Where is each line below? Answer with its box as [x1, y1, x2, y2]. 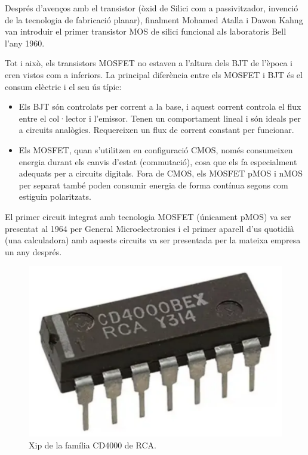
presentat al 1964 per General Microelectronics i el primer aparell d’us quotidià [5, 222, 294, 234]
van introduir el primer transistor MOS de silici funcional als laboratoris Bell [5, 25, 287, 38]
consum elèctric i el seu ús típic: [5, 80, 122, 92]
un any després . [5, 245, 62, 258]
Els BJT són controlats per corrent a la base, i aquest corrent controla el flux [19, 100, 301, 113]
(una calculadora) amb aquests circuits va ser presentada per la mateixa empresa [5, 234, 301, 246]
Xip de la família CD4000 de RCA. [29, 438, 156, 451]
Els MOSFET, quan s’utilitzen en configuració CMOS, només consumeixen [19, 143, 293, 156]
